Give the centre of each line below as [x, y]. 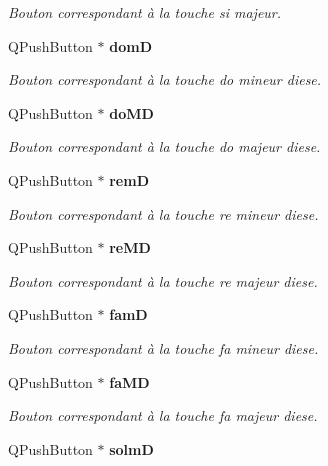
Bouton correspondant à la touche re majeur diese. [163, 280]
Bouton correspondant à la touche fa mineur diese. [163, 347]
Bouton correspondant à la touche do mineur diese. [165, 79]
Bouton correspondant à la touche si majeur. [145, 12]
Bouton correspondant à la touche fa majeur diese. [163, 415]
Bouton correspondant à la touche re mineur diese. [163, 213]
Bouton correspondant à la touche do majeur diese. [164, 146]
